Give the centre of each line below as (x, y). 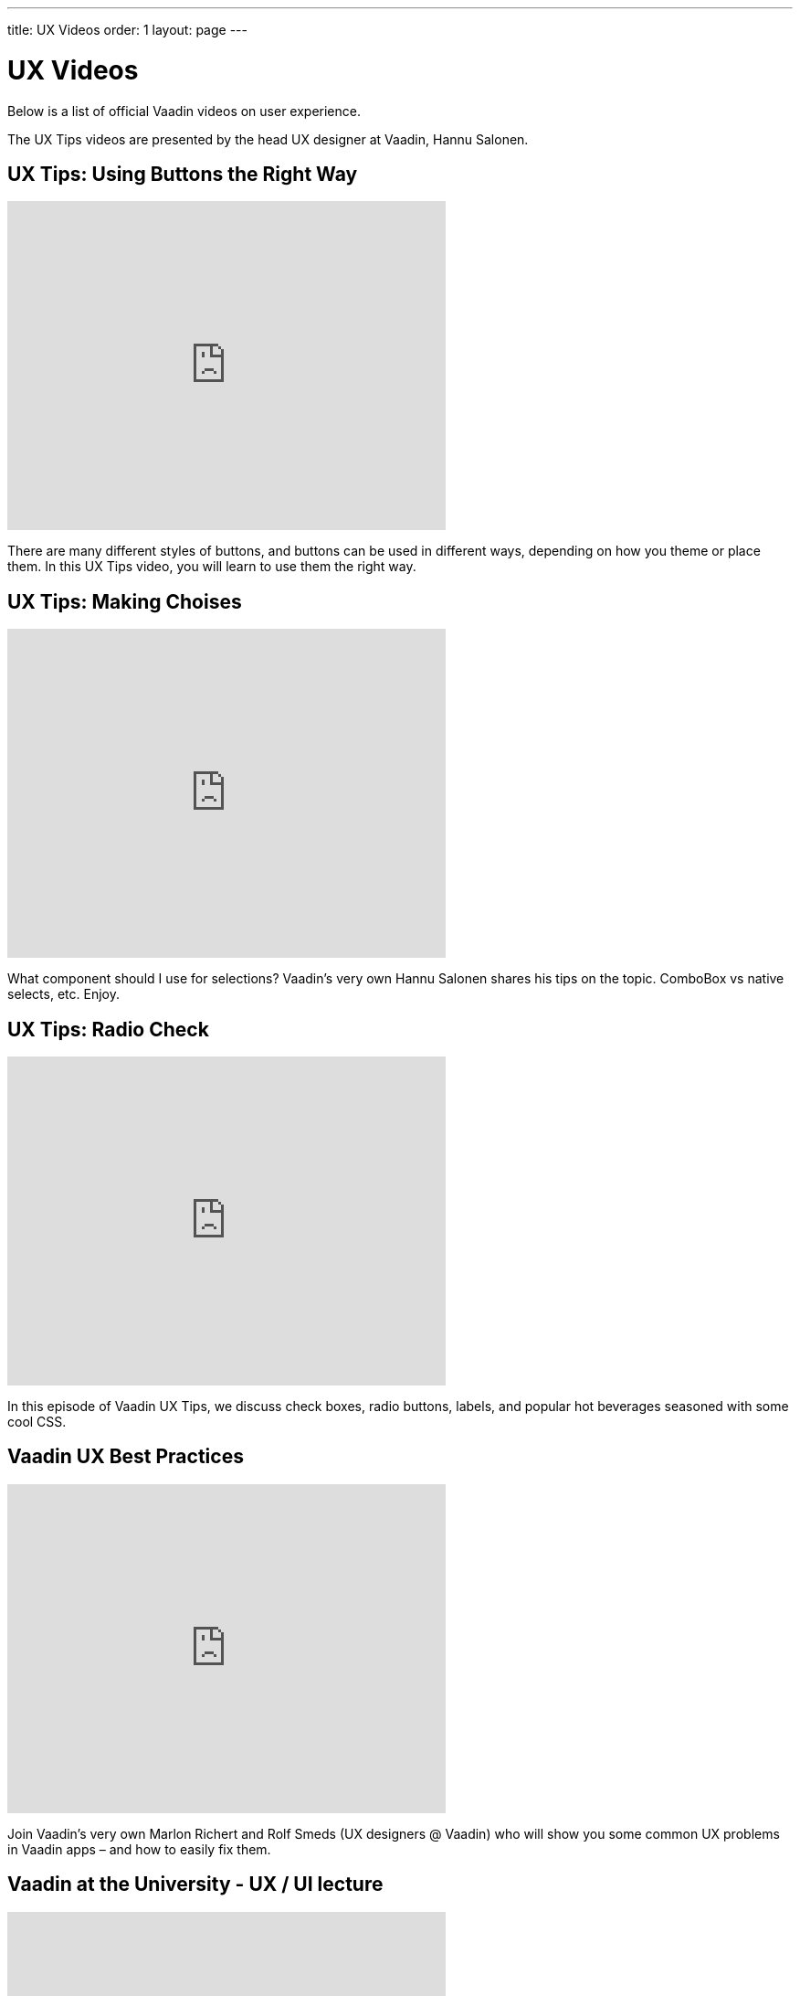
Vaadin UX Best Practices (126, 1457)
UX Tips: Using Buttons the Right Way (183, 174)
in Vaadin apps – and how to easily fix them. (139, 1849)
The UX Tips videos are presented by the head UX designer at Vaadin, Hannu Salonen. (268, 139)
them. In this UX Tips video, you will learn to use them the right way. (212, 567)
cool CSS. (37, 1422)
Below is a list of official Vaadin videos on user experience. (184, 111)
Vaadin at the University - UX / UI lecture (195, 1885)
